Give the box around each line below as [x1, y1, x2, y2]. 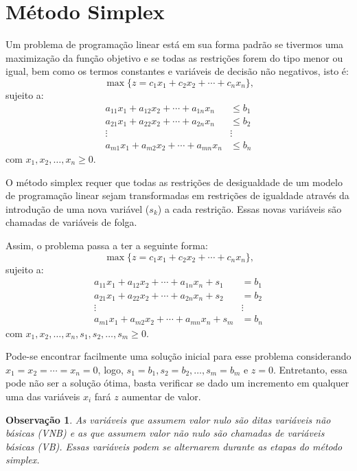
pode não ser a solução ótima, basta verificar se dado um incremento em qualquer [5, 376, 349, 390]
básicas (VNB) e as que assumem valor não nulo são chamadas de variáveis [5, 426, 325, 440]
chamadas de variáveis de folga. [5, 215, 137, 229]
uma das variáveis [5, 389, 80, 403]
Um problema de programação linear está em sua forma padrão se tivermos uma [5, 37, 344, 51]
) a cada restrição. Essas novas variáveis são [157, 201, 342, 216]
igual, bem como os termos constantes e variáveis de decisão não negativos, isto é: [5, 64, 349, 78]
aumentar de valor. [122, 389, 201, 403]
